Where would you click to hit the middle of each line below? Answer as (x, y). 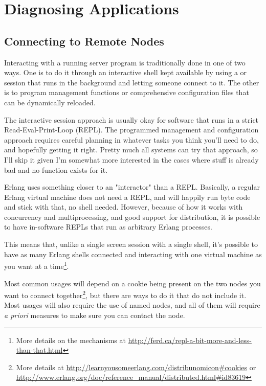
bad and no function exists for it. (56, 169)
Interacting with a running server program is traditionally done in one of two (125, 62)
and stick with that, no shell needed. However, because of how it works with (124, 207)
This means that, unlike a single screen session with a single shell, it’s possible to (131, 244)
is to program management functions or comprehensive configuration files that (127, 92)
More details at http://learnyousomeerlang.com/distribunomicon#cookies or (136, 367)
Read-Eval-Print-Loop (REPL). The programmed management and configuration (131, 130)
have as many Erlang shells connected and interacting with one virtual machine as (133, 254)
